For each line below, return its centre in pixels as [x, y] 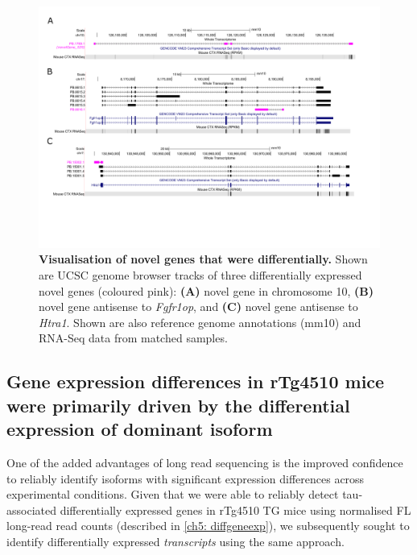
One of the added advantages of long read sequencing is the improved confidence [205, 462]
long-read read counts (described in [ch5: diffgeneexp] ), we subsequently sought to [208, 526]
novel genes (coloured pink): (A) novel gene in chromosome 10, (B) [206, 290]
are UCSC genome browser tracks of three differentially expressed [200, 274]
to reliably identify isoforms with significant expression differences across [186, 478]
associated [31, 509]
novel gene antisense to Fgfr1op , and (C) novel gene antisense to [198, 306]
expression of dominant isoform [140, 429]
